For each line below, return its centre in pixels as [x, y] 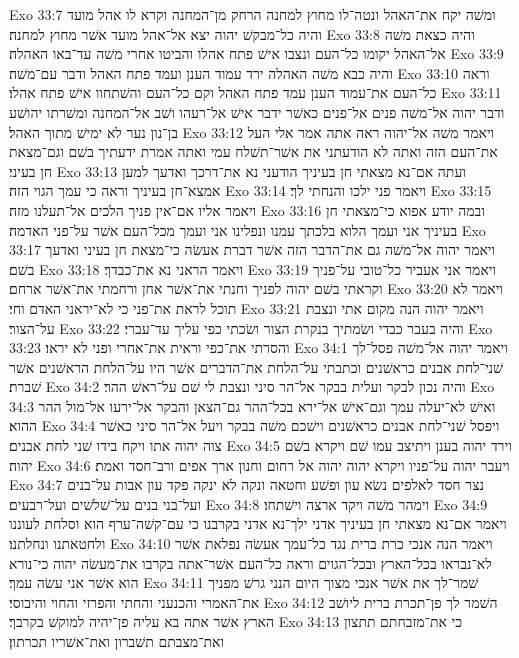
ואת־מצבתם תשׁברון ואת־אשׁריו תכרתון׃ [117, 641]
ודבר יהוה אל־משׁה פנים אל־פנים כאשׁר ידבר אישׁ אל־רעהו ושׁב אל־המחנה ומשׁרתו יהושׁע [257, 111]
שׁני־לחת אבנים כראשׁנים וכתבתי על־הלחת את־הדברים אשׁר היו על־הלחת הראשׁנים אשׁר [256, 366]
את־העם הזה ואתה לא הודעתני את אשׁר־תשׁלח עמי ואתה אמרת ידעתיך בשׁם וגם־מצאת [253, 151]
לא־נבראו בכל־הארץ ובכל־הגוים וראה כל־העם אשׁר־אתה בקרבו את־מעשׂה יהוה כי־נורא [250, 562]
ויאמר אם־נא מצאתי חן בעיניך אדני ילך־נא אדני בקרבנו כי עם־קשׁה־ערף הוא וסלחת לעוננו [258, 523]
